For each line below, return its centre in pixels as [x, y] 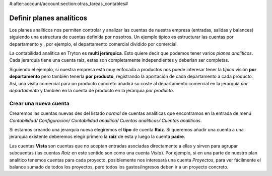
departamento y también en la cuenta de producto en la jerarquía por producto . [92, 91]
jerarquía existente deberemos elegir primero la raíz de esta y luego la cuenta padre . [97, 137]
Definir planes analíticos [48, 18]
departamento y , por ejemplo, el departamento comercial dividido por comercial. [94, 44]
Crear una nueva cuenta [40, 103]
